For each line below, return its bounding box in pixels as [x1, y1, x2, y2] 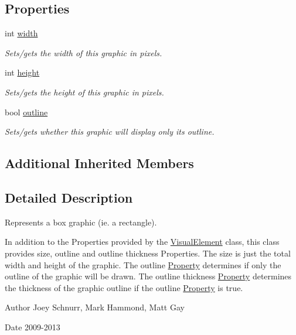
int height [5, 66, 40, 78]
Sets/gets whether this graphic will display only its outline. [5, 125, 215, 138]
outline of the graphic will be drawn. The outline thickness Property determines [5, 270, 292, 282]
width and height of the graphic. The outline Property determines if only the [5, 258, 281, 271]
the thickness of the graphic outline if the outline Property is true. [5, 281, 243, 293]
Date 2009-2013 [5, 320, 60, 333]
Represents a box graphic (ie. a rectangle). [5, 216, 157, 228]
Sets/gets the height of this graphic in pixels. [5, 86, 164, 98]
